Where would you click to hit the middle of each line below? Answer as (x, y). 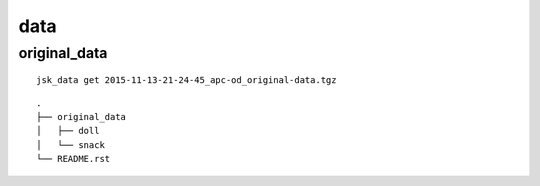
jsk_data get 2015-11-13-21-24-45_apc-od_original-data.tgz (186, 80)
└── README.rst (73, 159)
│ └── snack (70, 144)
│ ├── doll (68, 131)
